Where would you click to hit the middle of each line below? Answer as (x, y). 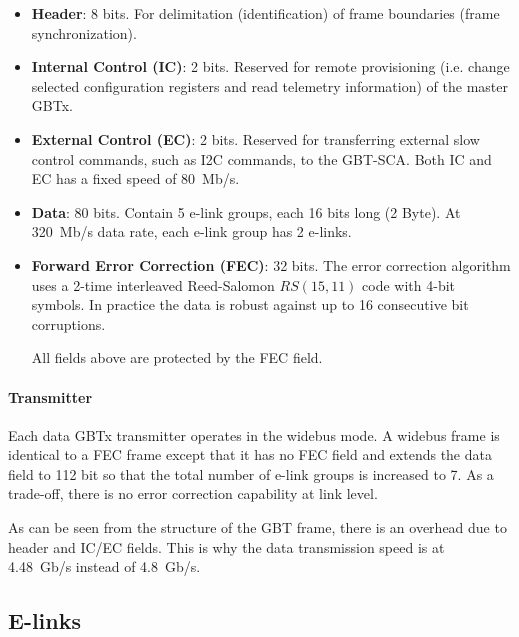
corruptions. (68, 323)
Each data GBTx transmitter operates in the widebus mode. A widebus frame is (254, 434)
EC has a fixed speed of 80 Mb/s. (135, 178)
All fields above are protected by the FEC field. (177, 357)
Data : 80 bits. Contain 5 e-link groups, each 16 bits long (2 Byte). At (246, 211)
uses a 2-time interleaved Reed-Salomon (153, 284)
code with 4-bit (409, 284)
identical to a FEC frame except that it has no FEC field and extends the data (250, 454)
